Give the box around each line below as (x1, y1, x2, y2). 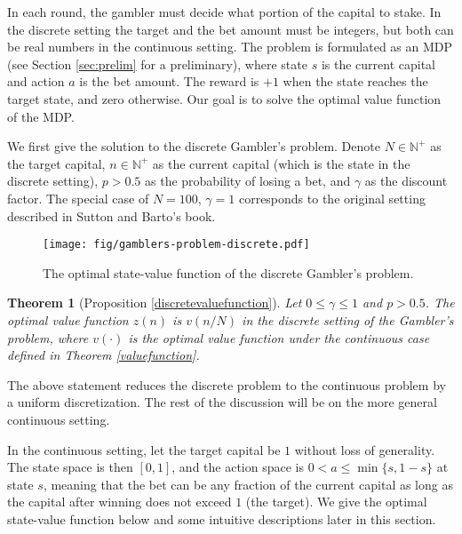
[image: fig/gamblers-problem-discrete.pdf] (43, 238, 310, 251)
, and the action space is (171, 458, 305, 476)
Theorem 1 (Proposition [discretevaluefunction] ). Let (7, 293, 302, 312)
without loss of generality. (294, 440, 435, 458)
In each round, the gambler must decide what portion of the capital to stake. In (7, 3, 442, 20)
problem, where (7, 328, 89, 347)
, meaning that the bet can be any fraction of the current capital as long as (43, 474, 453, 493)
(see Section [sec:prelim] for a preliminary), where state (7, 54, 307, 73)
